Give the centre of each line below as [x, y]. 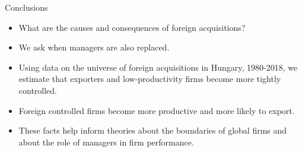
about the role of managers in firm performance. [106, 142]
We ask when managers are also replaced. [94, 47]
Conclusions [26, 7]
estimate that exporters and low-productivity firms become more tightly [150, 79]
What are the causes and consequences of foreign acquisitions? [132, 27]
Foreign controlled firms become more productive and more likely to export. [157, 110]
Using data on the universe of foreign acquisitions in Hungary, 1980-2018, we [158, 67]
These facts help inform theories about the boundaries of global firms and [153, 130]
